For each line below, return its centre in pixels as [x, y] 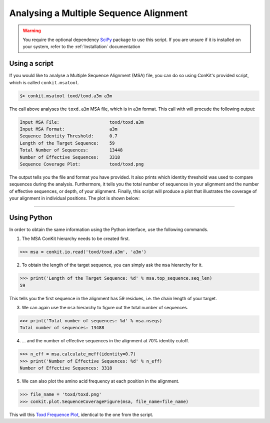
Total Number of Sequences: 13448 [71, 150]
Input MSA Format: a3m [68, 129]
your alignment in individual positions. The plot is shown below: [74, 198]
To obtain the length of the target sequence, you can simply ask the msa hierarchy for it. [112, 265]
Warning [32, 31]
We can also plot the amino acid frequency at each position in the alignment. [100, 381]
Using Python [31, 217]
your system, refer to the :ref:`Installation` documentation [81, 47]
